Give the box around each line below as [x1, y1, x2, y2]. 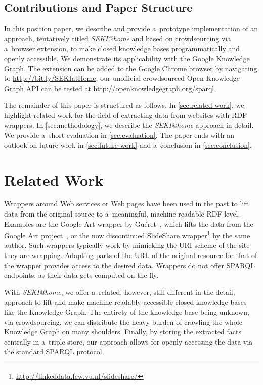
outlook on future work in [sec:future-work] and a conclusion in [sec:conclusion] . [4, 139, 252, 150]
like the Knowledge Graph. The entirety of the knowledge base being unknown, [4, 307, 249, 317]
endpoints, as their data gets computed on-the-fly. [4, 270, 159, 280]
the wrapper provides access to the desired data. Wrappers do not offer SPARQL [4, 260, 255, 270]
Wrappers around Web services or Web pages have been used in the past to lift [4, 198, 249, 209]
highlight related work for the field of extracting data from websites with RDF [4, 109, 247, 120]
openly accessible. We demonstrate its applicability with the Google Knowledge [4, 53, 250, 63]
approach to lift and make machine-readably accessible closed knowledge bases [4, 296, 247, 307]
